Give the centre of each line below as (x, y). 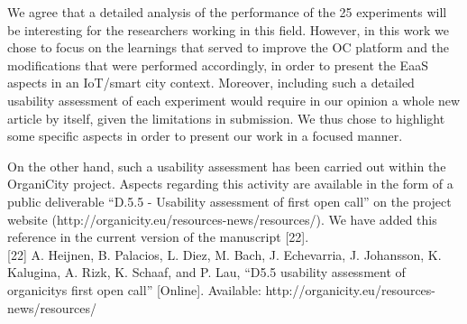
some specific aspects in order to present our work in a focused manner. (205, 136)
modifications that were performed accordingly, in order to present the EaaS (218, 65)
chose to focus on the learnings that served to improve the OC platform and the (229, 47)
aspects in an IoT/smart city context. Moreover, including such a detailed (211, 83)
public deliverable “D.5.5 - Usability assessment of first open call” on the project (229, 201)
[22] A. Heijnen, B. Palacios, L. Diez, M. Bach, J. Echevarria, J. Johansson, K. (224, 254)
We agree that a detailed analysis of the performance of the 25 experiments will (227, 12)
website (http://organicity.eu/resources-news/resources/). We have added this (222, 219)
